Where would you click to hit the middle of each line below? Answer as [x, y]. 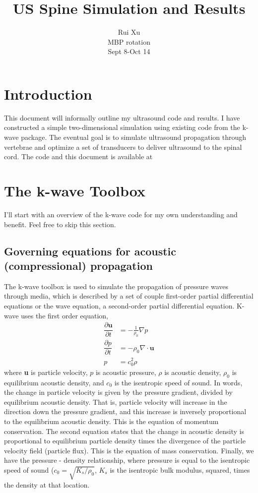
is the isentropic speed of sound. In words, [178, 382]
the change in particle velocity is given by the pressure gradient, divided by [118, 392]
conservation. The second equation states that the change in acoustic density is [124, 431]
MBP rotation [129, 41]
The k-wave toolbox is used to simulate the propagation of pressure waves [116, 286]
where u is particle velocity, [46, 372]
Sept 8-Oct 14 [129, 51]
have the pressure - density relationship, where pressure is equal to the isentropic [127, 460]
